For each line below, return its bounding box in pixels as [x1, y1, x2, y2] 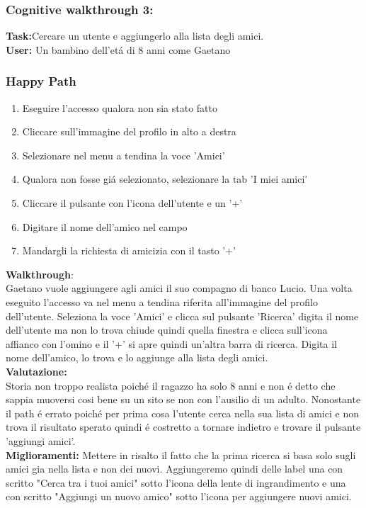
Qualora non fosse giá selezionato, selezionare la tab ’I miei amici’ [22, 171, 308, 186]
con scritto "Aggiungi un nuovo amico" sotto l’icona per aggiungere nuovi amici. [6, 489, 352, 504]
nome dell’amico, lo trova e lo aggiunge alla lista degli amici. [6, 350, 268, 365]
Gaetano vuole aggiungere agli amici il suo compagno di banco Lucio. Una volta [6, 281, 353, 295]
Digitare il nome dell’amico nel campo [22, 219, 188, 234]
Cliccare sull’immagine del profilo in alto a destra [22, 124, 236, 139]
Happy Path [6, 72, 76, 90]
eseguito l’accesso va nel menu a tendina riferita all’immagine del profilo [6, 294, 318, 309]
